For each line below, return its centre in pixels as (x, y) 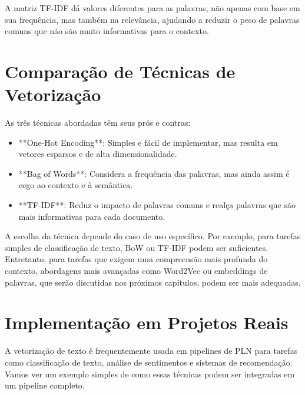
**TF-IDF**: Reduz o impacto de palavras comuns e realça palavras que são (157, 205)
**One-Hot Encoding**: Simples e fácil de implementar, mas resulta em (148, 142)
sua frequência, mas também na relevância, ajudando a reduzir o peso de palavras (152, 19)
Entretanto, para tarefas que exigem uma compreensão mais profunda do (136, 259)
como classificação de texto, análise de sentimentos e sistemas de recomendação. (149, 362)
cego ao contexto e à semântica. (76, 185)
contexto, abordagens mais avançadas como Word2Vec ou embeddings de (136, 271)
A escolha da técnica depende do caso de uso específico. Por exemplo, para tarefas (153, 236)
